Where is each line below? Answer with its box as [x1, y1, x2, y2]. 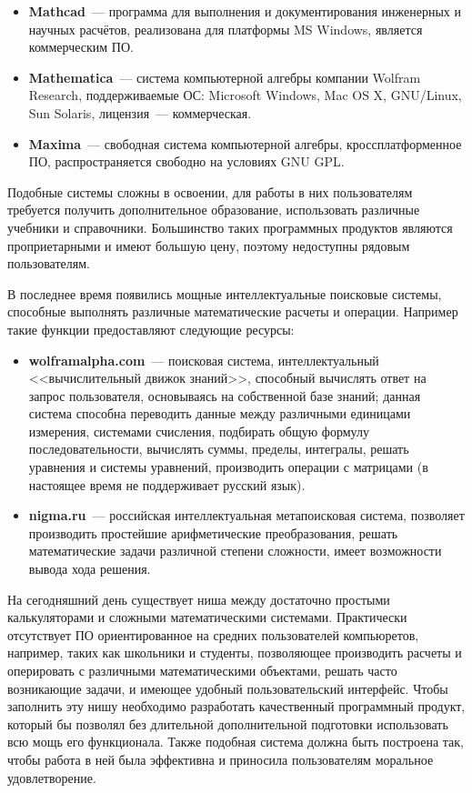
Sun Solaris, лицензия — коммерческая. [28, 103, 252, 122]
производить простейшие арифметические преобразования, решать [28, 523, 398, 542]
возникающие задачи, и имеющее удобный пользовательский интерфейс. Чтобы [7, 678, 448, 698]
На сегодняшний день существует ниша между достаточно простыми [7, 589, 390, 608]
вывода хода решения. [28, 559, 151, 578]
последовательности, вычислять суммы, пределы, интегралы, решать [28, 439, 409, 458]
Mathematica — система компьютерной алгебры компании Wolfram [28, 67, 421, 86]
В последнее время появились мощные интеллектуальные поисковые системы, [7, 284, 442, 303]
